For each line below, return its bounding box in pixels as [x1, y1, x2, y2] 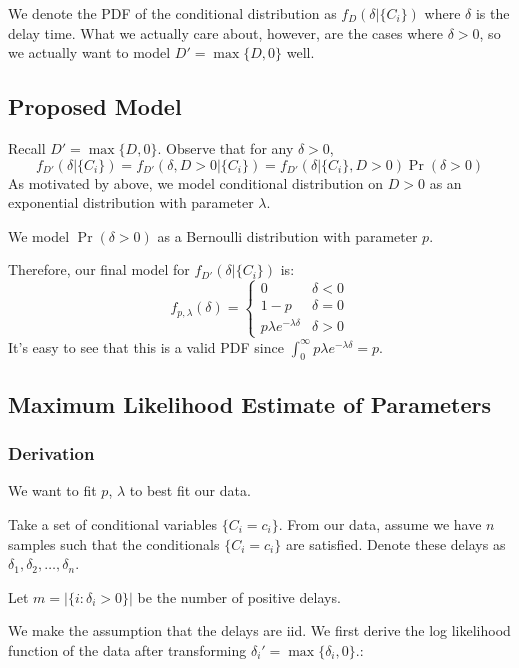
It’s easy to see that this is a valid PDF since [8, 336, 284, 357]
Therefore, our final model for [8, 259, 190, 280]
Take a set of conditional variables [8, 514, 218, 535]
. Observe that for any [157, 137, 294, 158]
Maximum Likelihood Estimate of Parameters [8, 388, 492, 419]
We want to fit [8, 480, 97, 501]
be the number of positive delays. [137, 586, 341, 607]
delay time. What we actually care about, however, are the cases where [8, 22, 444, 43]
